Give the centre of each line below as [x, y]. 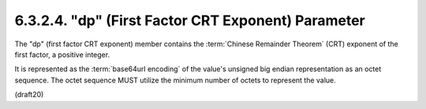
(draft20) [29, 95]
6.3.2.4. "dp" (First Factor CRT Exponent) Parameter [190, 20]
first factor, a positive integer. [62, 54]
